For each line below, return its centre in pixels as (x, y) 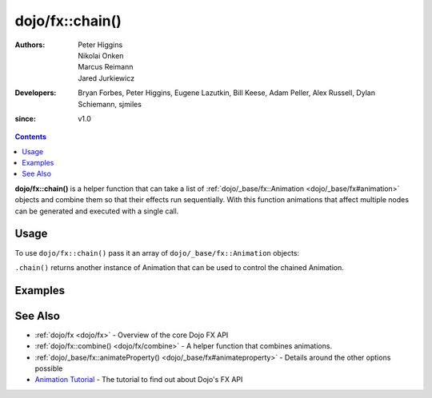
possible (49, 368)
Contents (31, 137)
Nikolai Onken (101, 55)
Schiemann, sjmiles (110, 104)
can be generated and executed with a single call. (97, 211)
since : (25, 118)
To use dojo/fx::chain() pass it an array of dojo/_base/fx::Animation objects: (157, 253)
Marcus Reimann (106, 67)
